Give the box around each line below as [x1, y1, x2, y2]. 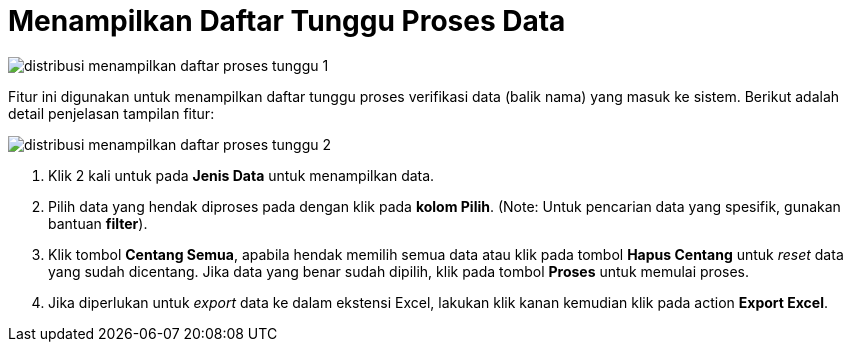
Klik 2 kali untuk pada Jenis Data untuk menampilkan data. [48, 166, 435, 184]
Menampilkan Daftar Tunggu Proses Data [8, 4, 566, 38]
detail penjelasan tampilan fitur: [8, 104, 215, 122]
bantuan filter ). [48, 214, 148, 232]
